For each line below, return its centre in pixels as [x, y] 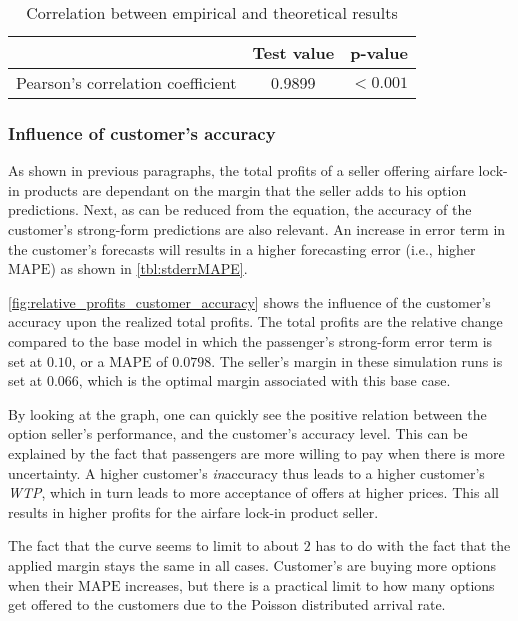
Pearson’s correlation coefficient [126, 82]
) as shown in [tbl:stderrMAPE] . [149, 268]
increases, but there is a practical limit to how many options [310, 584]
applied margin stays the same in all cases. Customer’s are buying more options [252, 564]
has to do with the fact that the [413, 545]
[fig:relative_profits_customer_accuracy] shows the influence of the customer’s [249, 301]
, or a [88, 360]
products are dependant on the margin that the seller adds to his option [245, 189]
